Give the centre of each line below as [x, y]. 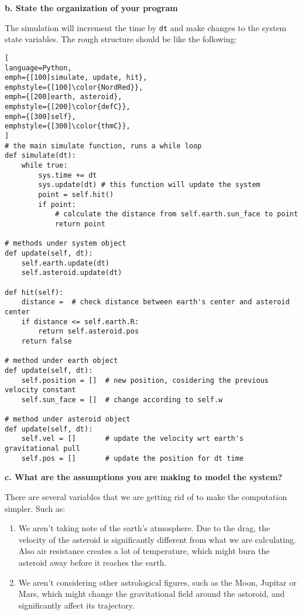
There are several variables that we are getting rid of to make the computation [146, 497]
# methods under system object [66, 244]
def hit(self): [34, 292]
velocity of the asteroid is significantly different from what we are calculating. [157, 539]
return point [80, 224]
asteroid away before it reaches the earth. [92, 562]
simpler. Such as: [35, 508]
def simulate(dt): [40, 156]
